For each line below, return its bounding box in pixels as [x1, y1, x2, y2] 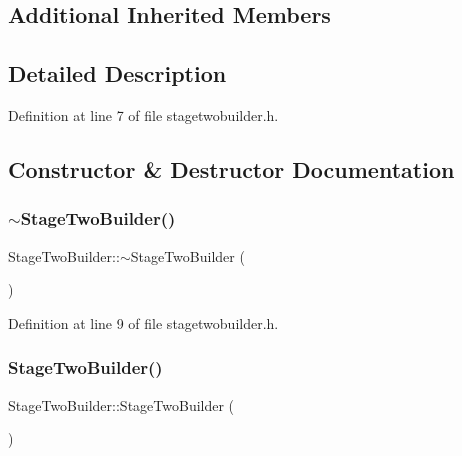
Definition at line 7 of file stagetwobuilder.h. [8, 104, 279, 125]
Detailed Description [8, 58, 227, 89]
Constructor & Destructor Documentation [8, 153, 455, 184]
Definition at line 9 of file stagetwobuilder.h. [8, 312, 279, 333]
